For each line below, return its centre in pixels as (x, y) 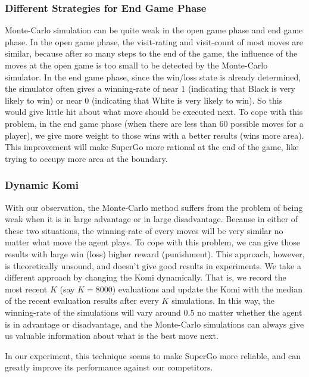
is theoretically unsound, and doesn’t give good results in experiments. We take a (153, 265)
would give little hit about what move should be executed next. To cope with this (154, 112)
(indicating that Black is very (241, 88)
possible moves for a (267, 123)
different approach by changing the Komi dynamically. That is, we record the (146, 277)
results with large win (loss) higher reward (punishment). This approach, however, (155, 253)
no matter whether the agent (250, 312)
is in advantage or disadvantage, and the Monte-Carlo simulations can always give (154, 324)
